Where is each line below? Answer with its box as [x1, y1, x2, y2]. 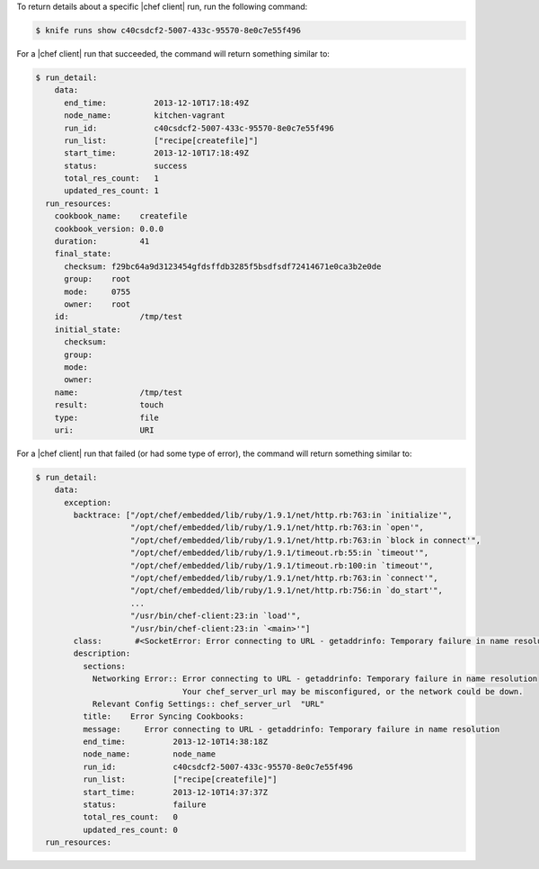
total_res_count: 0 [82, 812, 179, 822]
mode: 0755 [64, 286, 131, 297]
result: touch [54, 400, 164, 410]
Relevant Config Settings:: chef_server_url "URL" [92, 698, 325, 709]
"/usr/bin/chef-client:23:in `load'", [130, 611, 301, 621]
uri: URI [54, 425, 155, 435]
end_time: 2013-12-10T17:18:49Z [64, 97, 249, 108]
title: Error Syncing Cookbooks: [82, 712, 244, 721]
